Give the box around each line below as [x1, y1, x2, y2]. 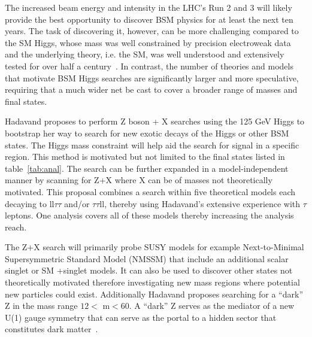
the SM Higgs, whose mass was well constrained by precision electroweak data [5, 36, 291, 48]
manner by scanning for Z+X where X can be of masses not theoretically [5, 174, 272, 186]
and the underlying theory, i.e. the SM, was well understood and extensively [5, 48, 284, 60]
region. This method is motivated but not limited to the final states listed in [5, 150, 285, 163]
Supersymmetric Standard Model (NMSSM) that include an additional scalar [5, 252, 289, 265]
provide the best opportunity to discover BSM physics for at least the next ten [5, 13, 293, 25]
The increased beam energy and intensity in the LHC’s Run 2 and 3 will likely [5, 1, 292, 13]
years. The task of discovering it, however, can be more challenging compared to [5, 25, 299, 37]
